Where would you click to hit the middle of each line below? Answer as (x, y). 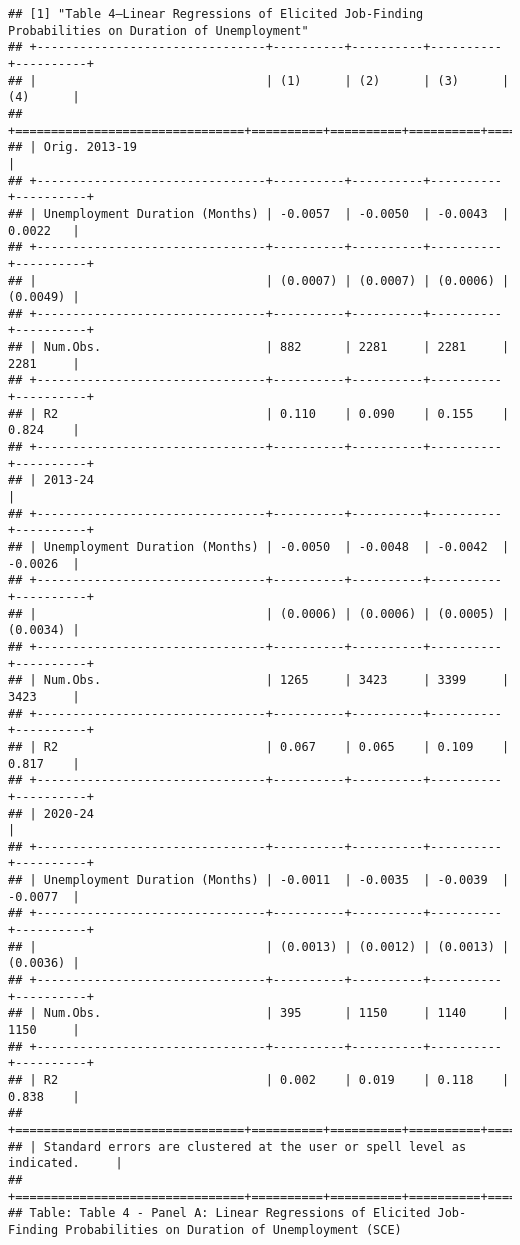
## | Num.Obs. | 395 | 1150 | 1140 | (259, 1013)
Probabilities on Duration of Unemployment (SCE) (233, 1229)
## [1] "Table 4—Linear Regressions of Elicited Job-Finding (216, 14)
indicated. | (65, 1163)
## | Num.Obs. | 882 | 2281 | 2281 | (259, 347)
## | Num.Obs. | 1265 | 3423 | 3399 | (259, 680)
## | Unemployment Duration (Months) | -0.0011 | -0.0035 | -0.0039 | (259, 880)
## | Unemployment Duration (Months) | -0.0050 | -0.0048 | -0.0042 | (259, 547)
